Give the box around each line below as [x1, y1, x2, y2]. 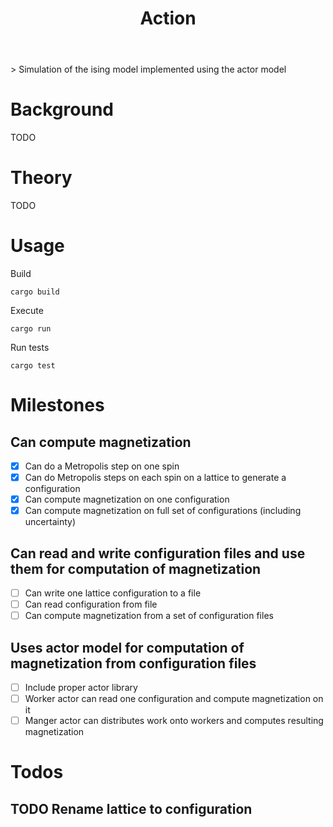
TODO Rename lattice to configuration [10, 800, 253, 817]
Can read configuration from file [24, 598, 158, 611]
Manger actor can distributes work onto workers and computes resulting [24, 715, 324, 727]
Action [139, 7, 197, 30]
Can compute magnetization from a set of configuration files [24, 610, 274, 622]
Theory [10, 167, 73, 189]
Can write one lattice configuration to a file [24, 587, 202, 599]
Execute [10, 305, 44, 316]
